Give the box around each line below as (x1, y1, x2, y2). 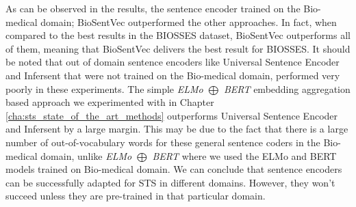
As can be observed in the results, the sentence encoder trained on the (5, 1, 301, 15)
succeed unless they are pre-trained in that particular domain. (5, 189, 266, 203)
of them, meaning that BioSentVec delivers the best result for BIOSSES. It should (5, 41, 351, 55)
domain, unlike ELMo (40, 148, 132, 163)
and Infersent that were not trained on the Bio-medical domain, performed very (5, 68, 340, 82)
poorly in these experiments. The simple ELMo (5, 81, 203, 96)
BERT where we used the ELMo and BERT (152, 148, 337, 163)
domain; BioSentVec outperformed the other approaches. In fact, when (40, 14, 337, 29)
